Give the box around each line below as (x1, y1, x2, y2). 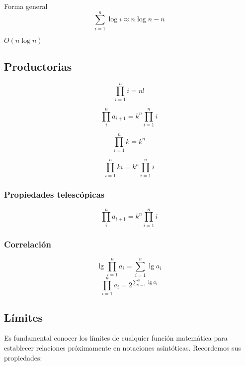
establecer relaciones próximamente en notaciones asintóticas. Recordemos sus (4, 343, 241, 353)
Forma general (4, 1, 48, 11)
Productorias (4, 59, 72, 74)
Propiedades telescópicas (4, 188, 105, 201)
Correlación (4, 238, 51, 250)
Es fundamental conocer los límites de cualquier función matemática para (4, 333, 228, 343)
